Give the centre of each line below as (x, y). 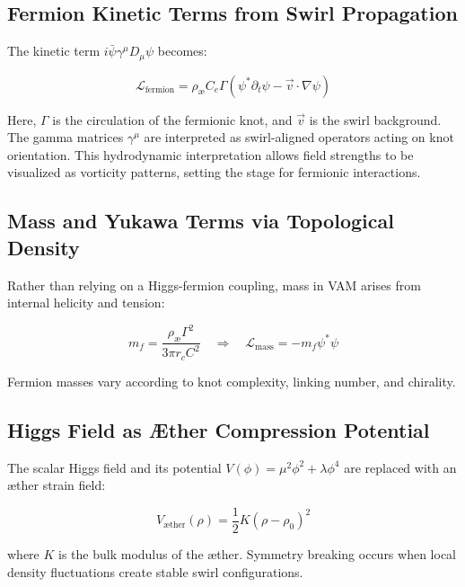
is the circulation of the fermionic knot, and (172, 119)
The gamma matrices (66, 137)
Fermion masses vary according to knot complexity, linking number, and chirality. (232, 381)
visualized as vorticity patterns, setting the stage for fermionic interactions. (214, 172)
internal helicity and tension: (86, 302)
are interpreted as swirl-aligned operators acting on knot (299, 137)
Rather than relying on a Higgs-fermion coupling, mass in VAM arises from (214, 285)
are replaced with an (400, 467)
